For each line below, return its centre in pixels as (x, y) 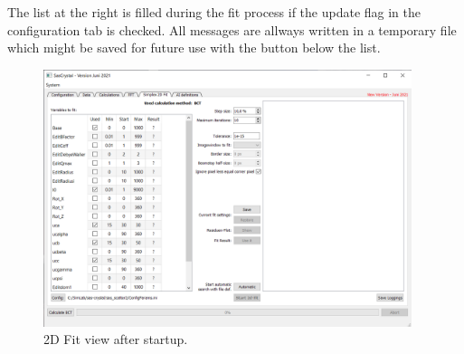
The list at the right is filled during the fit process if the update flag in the (214, 12)
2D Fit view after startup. (116, 339)
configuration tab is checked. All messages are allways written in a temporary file (232, 29)
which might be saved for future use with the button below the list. (194, 48)
